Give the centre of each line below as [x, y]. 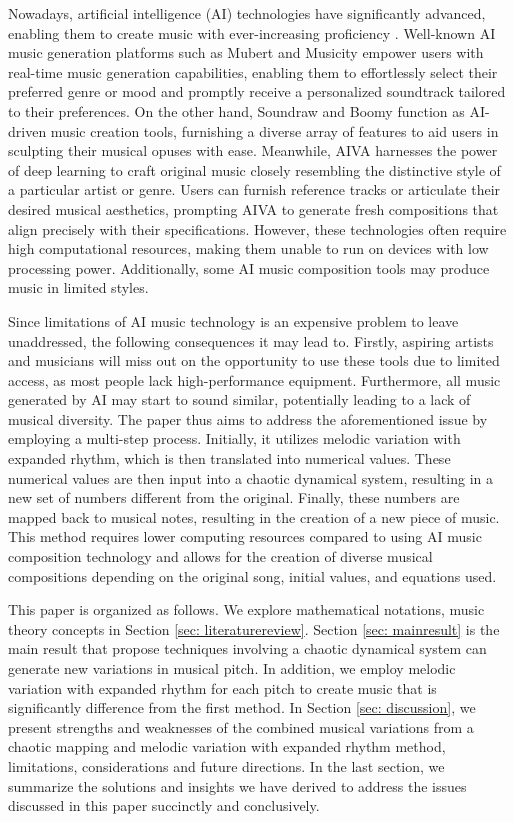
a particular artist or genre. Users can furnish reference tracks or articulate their [254, 189]
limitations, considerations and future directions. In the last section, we [226, 765]
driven [27, 130]
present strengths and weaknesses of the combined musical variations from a [241, 726]
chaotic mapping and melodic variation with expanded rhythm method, [227, 746]
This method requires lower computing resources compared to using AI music [245, 536]
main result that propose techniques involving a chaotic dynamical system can [247, 648]
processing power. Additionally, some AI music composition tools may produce [249, 267]
